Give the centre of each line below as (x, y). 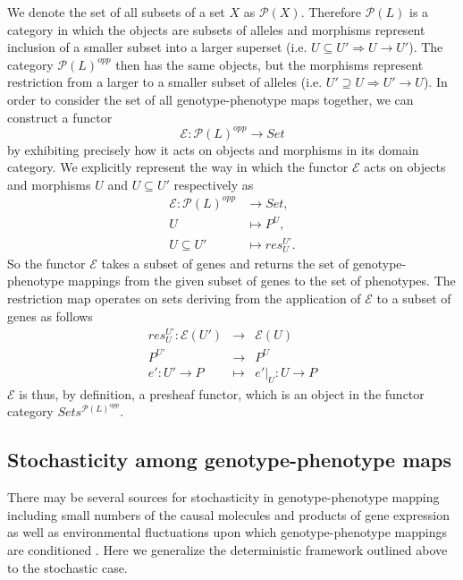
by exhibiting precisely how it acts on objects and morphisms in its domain (213, 149)
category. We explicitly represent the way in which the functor (178, 167)
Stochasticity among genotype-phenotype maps (229, 460)
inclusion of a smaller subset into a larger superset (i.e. (157, 47)
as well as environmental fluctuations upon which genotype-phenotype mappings (227, 532)
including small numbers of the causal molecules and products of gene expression (228, 514)
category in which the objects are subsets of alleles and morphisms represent (216, 29)
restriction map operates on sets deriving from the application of (184, 298)
